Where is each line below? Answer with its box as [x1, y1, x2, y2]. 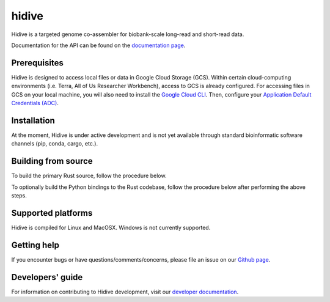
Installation [11, 115, 55, 125]
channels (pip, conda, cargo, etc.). [11, 140, 98, 147]
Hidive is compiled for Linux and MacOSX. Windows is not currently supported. [11, 224, 211, 231]
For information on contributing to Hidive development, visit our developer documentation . [11, 288, 239, 295]
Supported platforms [11, 208, 93, 218]
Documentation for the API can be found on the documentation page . [11, 42, 186, 49]
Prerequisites [11, 57, 64, 68]
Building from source [11, 156, 93, 166]
